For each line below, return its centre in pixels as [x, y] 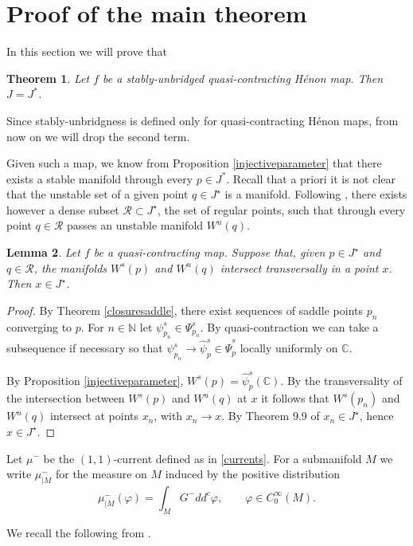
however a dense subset [63, 209]
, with [168, 416]
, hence [376, 416]
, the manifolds [70, 267]
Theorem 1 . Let [48, 78]
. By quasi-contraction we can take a [289, 326]
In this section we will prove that [87, 51]
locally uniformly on [289, 348]
